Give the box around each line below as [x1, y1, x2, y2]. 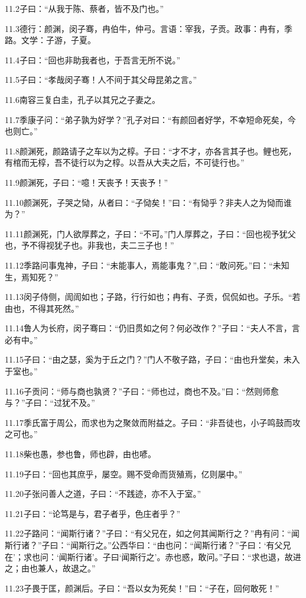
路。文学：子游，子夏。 [5, 34, 96, 46]
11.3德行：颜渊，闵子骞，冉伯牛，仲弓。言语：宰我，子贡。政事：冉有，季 [5, 22, 292, 34]
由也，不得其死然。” [5, 302, 79, 314]
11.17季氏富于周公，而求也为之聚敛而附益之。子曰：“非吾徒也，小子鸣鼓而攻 [5, 416, 301, 428]
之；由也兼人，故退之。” [5, 562, 96, 574]
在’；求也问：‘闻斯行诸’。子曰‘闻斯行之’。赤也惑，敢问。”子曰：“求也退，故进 [5, 550, 301, 563]
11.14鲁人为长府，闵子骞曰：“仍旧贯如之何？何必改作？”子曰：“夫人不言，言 [5, 322, 300, 334]
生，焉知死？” [5, 270, 58, 283]
